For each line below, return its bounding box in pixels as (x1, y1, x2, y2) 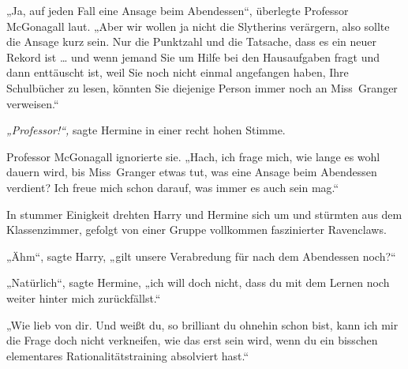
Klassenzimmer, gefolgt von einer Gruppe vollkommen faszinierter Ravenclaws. (6, 221, 387, 238)
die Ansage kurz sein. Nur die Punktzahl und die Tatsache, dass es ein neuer (6, 33, 376, 50)
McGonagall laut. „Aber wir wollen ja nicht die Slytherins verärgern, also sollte (6, 17, 390, 34)
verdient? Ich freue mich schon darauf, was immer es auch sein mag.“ (6, 179, 339, 195)
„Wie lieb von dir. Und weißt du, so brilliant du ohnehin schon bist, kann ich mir (6, 316, 399, 333)
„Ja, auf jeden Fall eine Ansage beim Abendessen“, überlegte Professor (6, 2, 349, 18)
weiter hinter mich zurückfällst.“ (6, 289, 161, 306)
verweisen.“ (6, 95, 59, 111)
